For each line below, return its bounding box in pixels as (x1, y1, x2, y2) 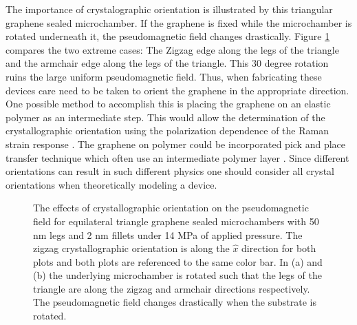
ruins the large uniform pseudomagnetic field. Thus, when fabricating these (6, 69, 322, 83)
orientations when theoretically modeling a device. (6, 177, 217, 191)
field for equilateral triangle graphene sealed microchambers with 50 (33, 213, 319, 228)
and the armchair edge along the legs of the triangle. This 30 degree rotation (6, 56, 329, 70)
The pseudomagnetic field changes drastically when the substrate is (33, 295, 316, 309)
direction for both (241, 241, 316, 255)
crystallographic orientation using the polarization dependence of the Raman (6, 123, 329, 138)
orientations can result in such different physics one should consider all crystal (6, 164, 334, 178)
